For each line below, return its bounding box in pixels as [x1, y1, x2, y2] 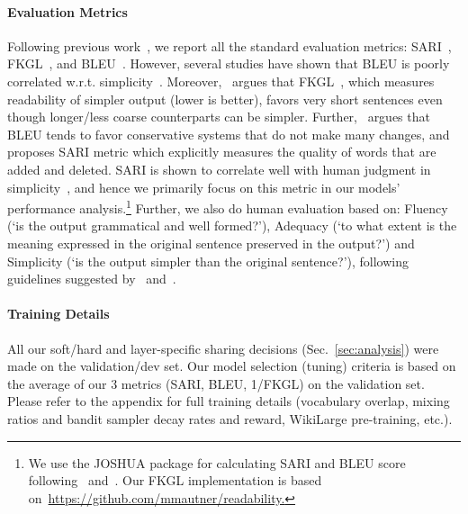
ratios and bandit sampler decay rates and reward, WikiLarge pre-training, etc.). [7, 409, 453, 428]
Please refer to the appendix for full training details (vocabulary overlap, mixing [7, 392, 450, 410]
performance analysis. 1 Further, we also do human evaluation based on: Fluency [7, 196, 448, 217]
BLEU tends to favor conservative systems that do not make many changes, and [7, 124, 450, 143]
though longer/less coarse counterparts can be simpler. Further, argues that [7, 107, 430, 126]
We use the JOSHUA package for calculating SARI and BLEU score [28, 453, 406, 472]
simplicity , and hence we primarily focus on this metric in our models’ [7, 177, 400, 196]
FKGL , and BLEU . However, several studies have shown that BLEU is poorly [7, 54, 450, 73]
